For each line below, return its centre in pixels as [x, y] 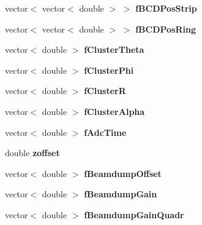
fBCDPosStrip [166, 8]
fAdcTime [105, 132]
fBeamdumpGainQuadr [134, 214]
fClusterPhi [109, 70]
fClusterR [105, 91]
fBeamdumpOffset [123, 173]
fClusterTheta [114, 49]
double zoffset [32, 153]
